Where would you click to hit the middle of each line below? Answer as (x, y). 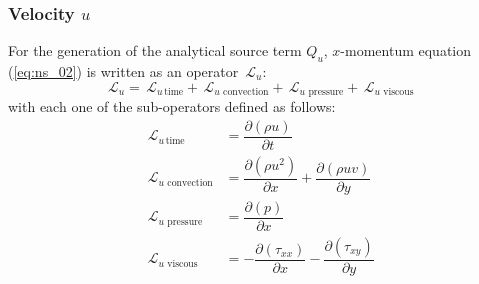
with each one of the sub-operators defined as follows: (172, 106)
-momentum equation (406, 50)
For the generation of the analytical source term (155, 50)
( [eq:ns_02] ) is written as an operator (123, 71)
